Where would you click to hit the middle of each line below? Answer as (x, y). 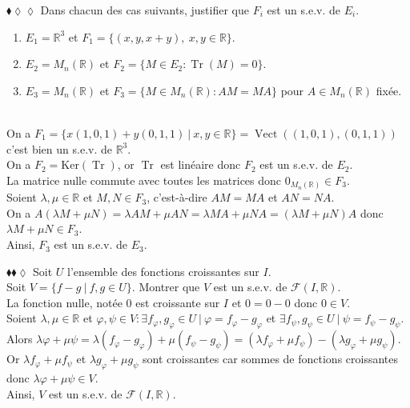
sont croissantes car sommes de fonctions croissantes (271, 359)
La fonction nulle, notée (64, 302)
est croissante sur (178, 302)
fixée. (389, 90)
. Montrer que (166, 287)
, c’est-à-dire (177, 197)
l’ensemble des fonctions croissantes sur (163, 271)
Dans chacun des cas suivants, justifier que (145, 10)
